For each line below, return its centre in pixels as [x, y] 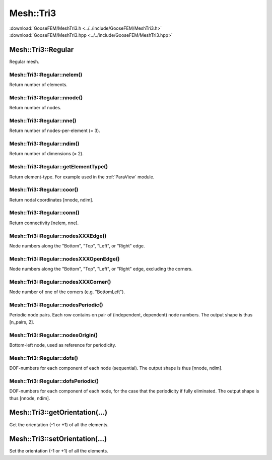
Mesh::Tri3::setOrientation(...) [58, 439]
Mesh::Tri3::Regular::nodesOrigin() [54, 335]
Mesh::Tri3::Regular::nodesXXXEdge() [58, 236]
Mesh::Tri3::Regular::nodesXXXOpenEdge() [65, 258]
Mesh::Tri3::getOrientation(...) [58, 412]
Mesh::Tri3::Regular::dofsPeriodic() [54, 381]
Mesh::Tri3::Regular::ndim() [44, 144]
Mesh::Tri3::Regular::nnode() [46, 97]
